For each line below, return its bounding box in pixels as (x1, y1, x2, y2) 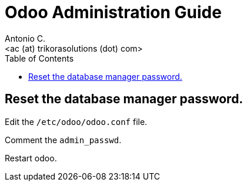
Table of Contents (5, 53, 74, 63)
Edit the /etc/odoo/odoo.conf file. (5, 116, 148, 127)
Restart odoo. (5, 153, 57, 163)
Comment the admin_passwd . (5, 134, 122, 145)
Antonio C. (5, 33, 46, 43)
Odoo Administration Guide (5, 2, 222, 22)
